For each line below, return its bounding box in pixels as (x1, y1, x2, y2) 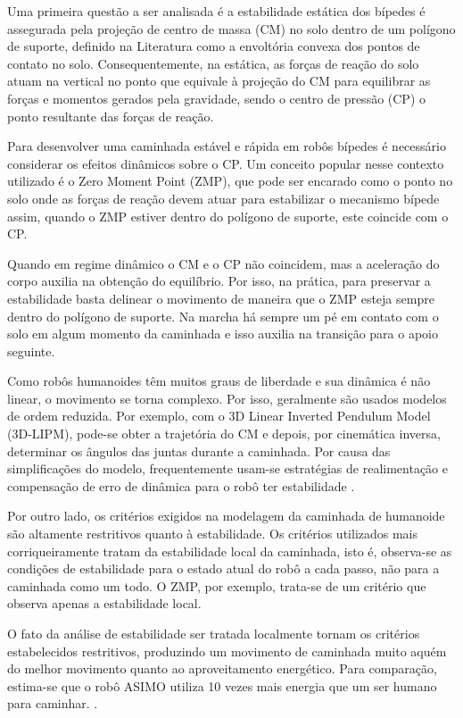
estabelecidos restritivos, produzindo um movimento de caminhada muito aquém (7, 641, 447, 660)
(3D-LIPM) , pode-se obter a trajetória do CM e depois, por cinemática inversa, (7, 424, 441, 443)
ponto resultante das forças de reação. (7, 106, 214, 125)
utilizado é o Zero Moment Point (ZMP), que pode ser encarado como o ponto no (7, 171, 453, 190)
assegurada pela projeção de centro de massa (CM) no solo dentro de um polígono (7, 19, 456, 38)
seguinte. (7, 341, 55, 360)
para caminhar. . (7, 694, 98, 713)
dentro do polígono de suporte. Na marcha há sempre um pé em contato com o (7, 306, 439, 325)
